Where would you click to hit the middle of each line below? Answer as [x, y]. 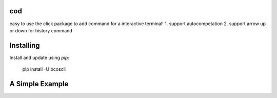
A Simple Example [39, 84]
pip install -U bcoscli [44, 69]
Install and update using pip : [39, 57]
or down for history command [41, 30]
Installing [25, 45]
